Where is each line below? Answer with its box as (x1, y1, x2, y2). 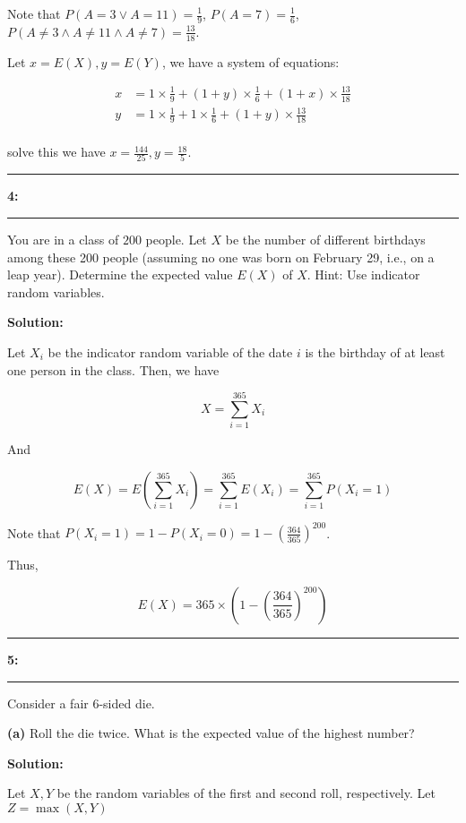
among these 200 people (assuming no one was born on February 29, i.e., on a (7, 247, 435, 266)
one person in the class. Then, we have (7, 360, 220, 379)
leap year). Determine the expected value (7, 265, 233, 284)
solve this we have (7, 142, 106, 161)
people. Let (145, 229, 207, 248)
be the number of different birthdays (225, 229, 426, 248)
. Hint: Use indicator (306, 265, 420, 284)
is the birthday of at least (305, 342, 445, 361)
